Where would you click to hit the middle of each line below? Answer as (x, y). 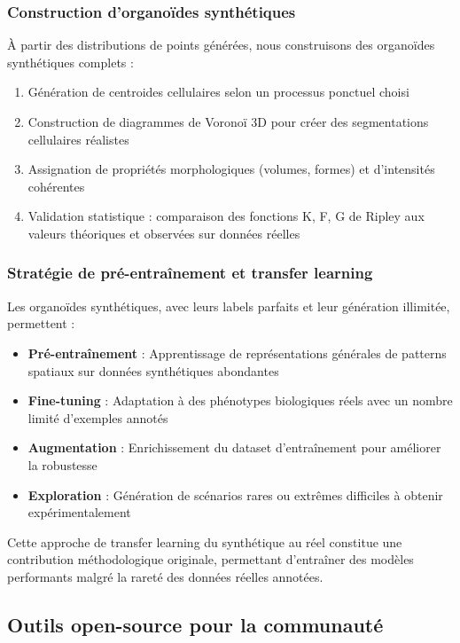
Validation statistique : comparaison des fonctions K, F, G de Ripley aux (226, 216)
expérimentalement (79, 512)
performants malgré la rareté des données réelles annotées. (165, 576)
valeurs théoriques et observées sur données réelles (164, 233)
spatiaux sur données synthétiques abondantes (153, 370)
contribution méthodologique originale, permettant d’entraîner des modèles (211, 559)
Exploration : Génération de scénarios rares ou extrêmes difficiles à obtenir (235, 494)
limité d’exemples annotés (98, 417)
